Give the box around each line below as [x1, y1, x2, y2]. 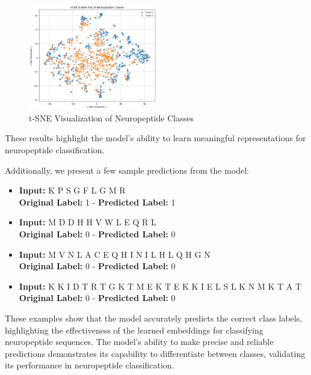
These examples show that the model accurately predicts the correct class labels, [5, 311, 303, 324]
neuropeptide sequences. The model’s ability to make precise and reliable [5, 335, 274, 348]
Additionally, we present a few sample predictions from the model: [5, 163, 249, 176]
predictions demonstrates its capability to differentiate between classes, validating [5, 347, 306, 359]
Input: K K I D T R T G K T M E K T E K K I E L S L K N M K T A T [19, 279, 302, 292]
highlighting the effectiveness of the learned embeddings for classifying [5, 323, 263, 336]
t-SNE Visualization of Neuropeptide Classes [29, 111, 194, 124]
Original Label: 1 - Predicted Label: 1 [19, 195, 176, 208]
